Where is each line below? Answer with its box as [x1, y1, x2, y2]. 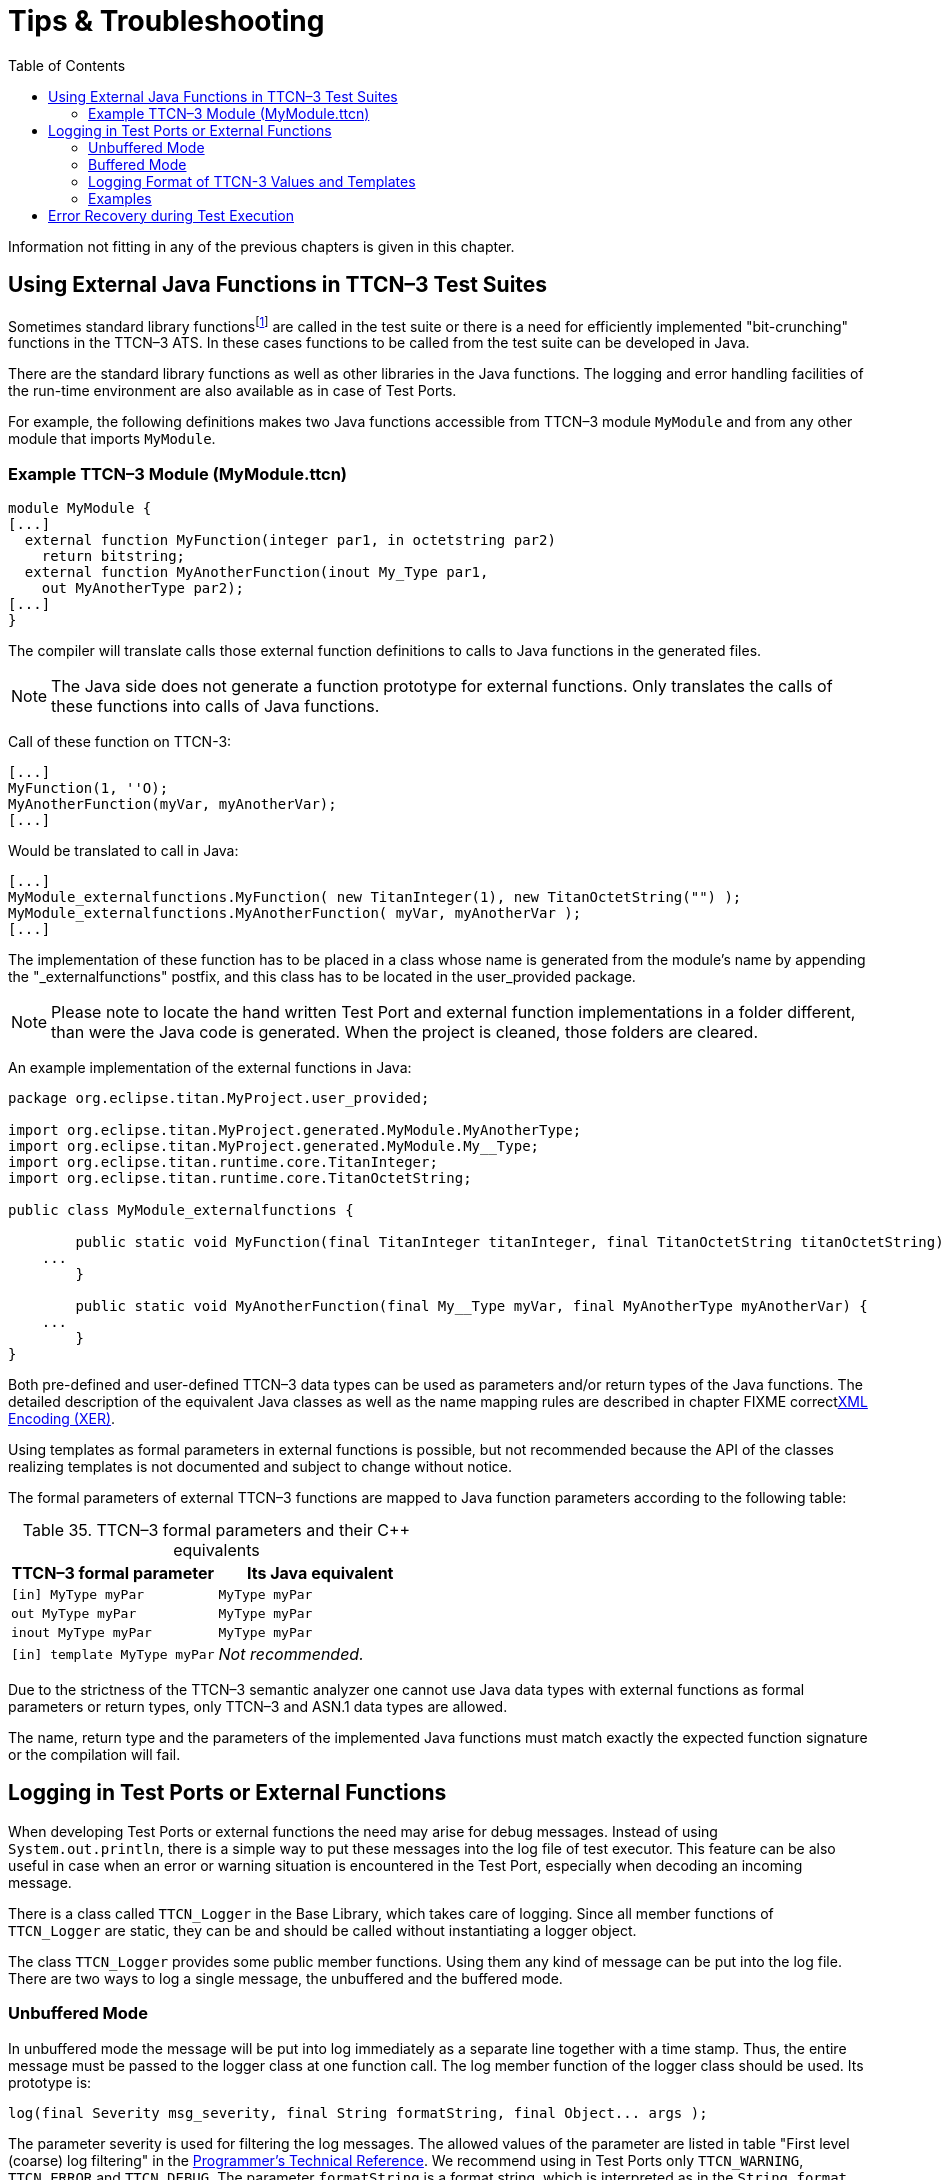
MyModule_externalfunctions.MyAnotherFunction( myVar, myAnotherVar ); [8, 905, 582, 921]
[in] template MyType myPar [11, 1646, 215, 1662]
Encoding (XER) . [8, 1410, 116, 1427]
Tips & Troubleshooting [8, 4, 325, 38]
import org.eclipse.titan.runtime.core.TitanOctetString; [8, 1170, 472, 1186]
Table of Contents [8, 56, 126, 74]
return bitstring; [41, 548, 186, 564]
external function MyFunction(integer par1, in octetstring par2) [24, 532, 556, 548]
